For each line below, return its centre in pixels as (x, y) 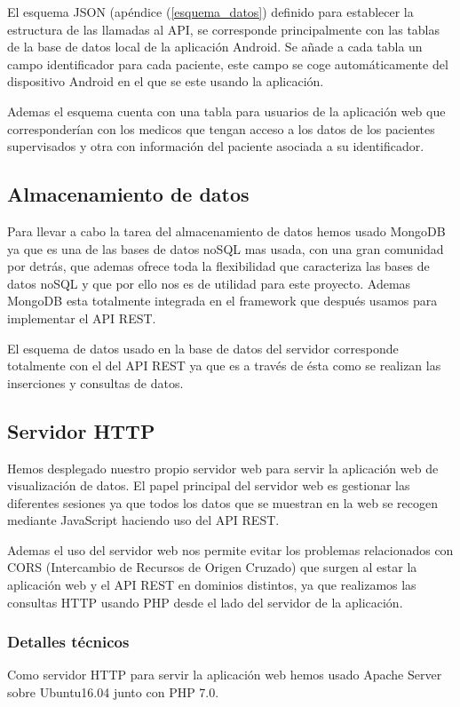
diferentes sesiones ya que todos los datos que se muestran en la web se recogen (222, 502)
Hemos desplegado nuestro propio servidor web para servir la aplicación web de (223, 468)
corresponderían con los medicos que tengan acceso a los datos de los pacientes (221, 128)
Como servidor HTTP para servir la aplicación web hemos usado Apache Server (225, 675)
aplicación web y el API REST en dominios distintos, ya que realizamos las (212, 585)
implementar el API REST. (82, 318)
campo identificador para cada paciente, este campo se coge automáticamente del (228, 64)
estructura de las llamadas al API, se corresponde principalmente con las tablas (224, 29)
